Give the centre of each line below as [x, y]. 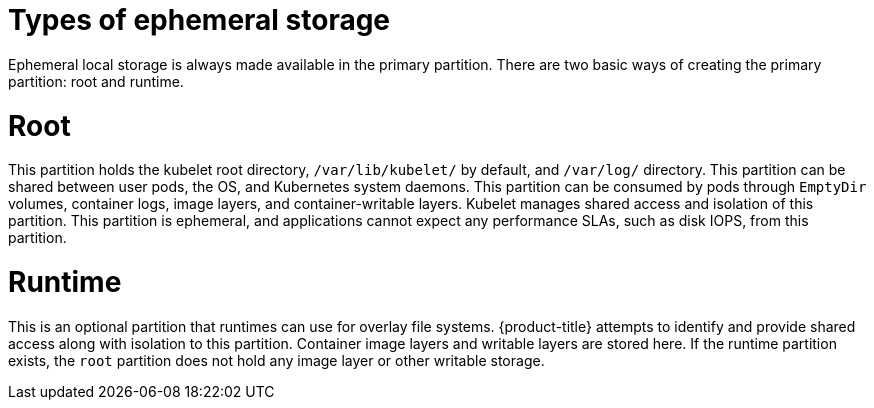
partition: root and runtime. [96, 81]
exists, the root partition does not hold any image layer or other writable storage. [276, 360]
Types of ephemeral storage [199, 20]
